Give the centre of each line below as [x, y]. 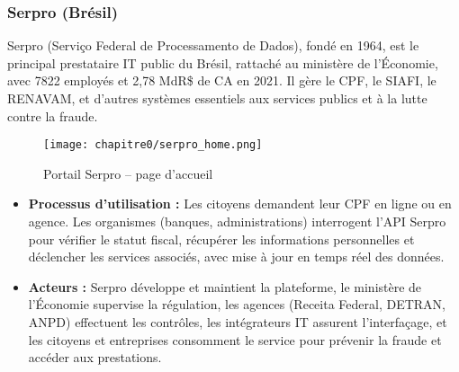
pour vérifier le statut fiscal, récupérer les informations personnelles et [221, 239]
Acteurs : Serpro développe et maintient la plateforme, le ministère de [225, 286]
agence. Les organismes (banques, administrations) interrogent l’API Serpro [237, 221]
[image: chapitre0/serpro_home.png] [153, 145]
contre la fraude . [53, 115]
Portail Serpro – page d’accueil [128, 173]
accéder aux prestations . [95, 357]
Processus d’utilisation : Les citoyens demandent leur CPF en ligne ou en [240, 204]
